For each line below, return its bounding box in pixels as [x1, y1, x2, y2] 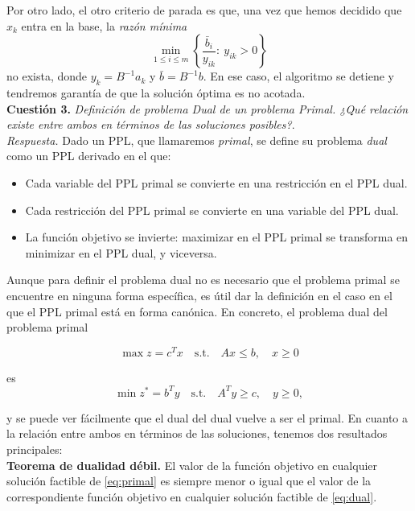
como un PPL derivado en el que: [6, 147, 171, 164]
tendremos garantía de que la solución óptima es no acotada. [6, 84, 306, 101]
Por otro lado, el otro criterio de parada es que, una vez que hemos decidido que [6, 2, 402, 18]
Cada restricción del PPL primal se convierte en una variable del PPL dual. [25, 201, 399, 218]
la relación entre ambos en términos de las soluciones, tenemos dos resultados [6, 425, 388, 442]
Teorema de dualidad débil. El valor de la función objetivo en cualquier [6, 456, 378, 473]
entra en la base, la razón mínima [21, 17, 187, 34]
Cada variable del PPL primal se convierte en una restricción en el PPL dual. [25, 174, 408, 191]
